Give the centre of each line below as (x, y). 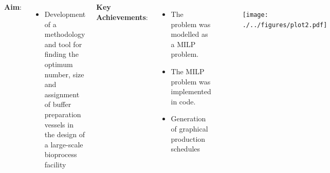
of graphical (189, 128)
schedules (186, 149)
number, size (64, 74)
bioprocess (61, 154)
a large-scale (64, 144)
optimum (59, 64)
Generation (188, 118)
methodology (65, 34)
